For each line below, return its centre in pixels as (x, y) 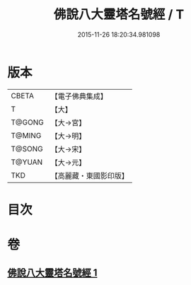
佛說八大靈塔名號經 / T (119, 14)
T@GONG (27, 122)
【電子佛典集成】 (79, 96)
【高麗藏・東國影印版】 (89, 175)
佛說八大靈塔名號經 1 (52, 273)
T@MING (26, 135)
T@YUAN (27, 162)
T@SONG (27, 149)
